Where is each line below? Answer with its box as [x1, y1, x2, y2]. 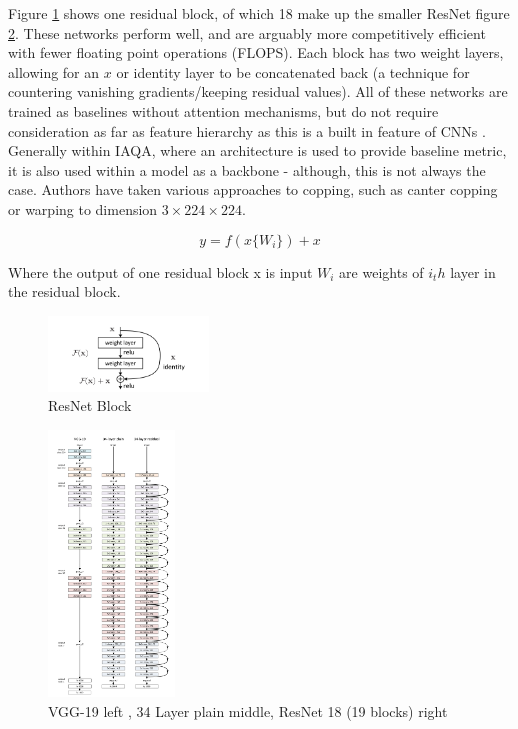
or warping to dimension [8, 198, 158, 219]
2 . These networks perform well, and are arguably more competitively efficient [8, 22, 486, 43]
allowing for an [8, 61, 100, 82]
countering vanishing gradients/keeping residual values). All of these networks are [8, 81, 508, 102]
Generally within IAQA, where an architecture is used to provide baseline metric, [8, 140, 507, 161]
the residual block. [8, 281, 121, 302]
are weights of [339, 261, 424, 282]
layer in [450, 261, 496, 282]
